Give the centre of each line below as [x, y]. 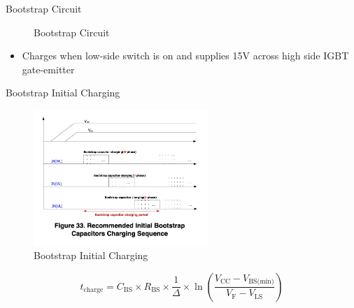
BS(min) [261, 282]
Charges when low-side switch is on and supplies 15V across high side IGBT [185, 56]
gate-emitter [48, 69]
